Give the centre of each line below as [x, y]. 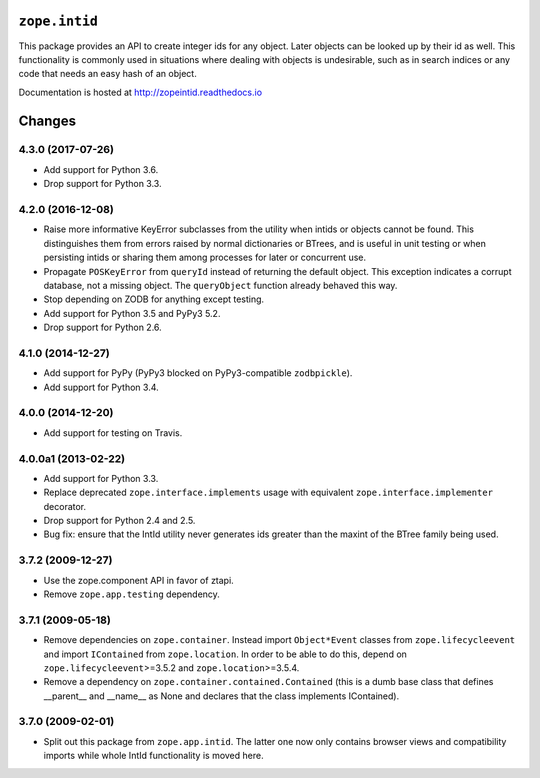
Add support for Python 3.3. [101, 478]
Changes [47, 120]
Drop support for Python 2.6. [102, 327]
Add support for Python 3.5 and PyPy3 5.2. [132, 313]
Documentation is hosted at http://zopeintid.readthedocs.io [140, 92]
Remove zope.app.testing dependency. [131, 594]
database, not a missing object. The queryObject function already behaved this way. [220, 285]
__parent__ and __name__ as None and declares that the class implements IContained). [221, 696]
